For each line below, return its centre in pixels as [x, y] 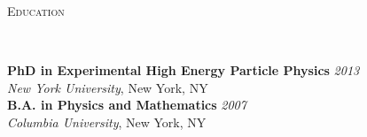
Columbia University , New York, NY [107, 122]
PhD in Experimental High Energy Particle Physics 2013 [183, 70]
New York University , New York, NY [108, 87]
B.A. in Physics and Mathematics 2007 [127, 105]
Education [36, 11]
